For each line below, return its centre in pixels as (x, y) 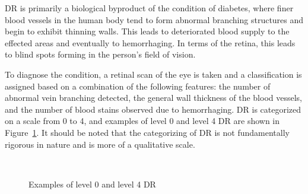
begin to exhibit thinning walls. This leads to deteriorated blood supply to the (147, 31)
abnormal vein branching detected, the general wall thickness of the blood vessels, (153, 98)
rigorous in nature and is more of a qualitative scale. (100, 144)
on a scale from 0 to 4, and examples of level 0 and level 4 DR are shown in (142, 121)
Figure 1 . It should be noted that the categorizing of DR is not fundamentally (147, 132)
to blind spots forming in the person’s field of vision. (100, 54)
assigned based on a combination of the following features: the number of (138, 86)
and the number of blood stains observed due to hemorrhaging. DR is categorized (153, 109)
